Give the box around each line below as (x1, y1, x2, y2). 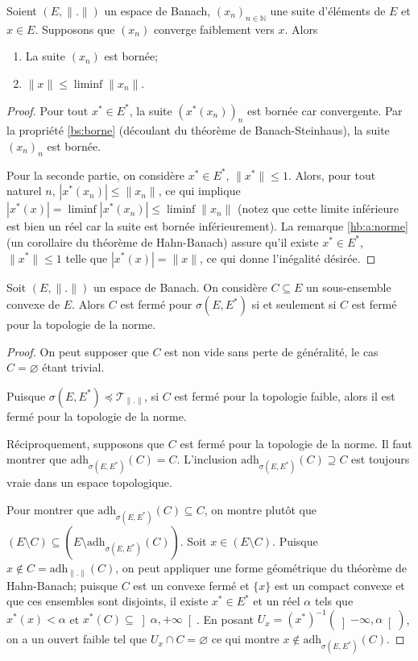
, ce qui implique (158, 182, 241, 199)
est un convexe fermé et (133, 576, 250, 593)
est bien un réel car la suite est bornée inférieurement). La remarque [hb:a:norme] (6, 218, 408, 235)
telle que (65, 249, 108, 266)
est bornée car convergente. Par (247, 102, 403, 118)
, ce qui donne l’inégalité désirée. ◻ (200, 249, 376, 266)
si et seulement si (251, 296, 337, 313)
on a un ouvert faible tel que (6, 630, 147, 647)
